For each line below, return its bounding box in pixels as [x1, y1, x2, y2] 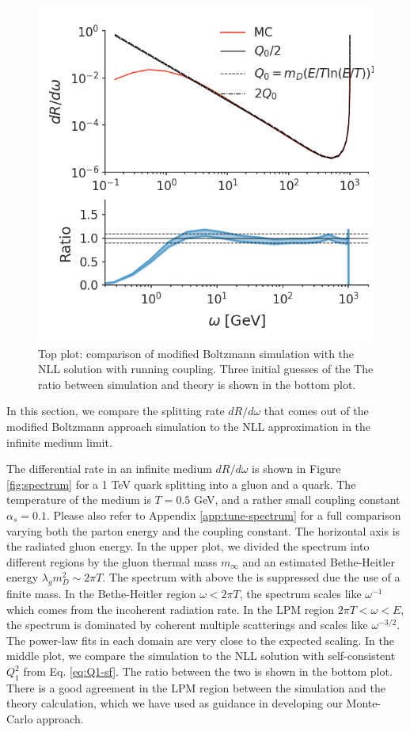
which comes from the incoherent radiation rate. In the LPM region [6, 600, 335, 617]
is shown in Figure [252, 460, 341, 477]
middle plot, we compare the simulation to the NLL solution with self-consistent [6, 647, 396, 664]
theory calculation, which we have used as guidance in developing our [6, 695, 343, 711]
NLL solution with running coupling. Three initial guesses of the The [38, 360, 374, 377]
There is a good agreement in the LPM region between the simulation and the [6, 679, 385, 696]
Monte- [346, 695, 382, 711]
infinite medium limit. [6, 433, 112, 450]
